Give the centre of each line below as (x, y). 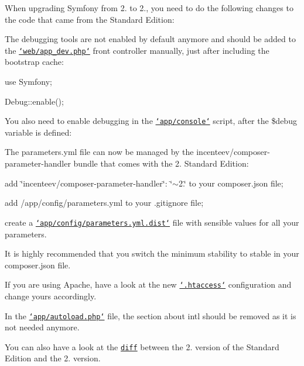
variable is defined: (38, 132)
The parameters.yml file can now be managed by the (99, 152)
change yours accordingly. (51, 296)
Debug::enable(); (34, 101)
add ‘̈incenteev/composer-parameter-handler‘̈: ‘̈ (89, 183)
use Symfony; (28, 82)
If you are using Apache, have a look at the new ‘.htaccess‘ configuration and (148, 284)
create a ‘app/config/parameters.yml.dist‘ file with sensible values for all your (152, 222)
